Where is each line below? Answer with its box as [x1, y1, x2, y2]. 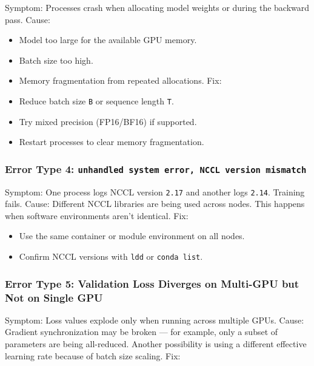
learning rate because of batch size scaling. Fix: [5, 349, 181, 362]
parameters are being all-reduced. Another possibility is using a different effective [5, 337, 307, 350]
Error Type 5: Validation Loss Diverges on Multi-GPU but [5, 276, 299, 291]
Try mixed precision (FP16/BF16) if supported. [19, 115, 197, 127]
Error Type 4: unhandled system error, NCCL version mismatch [5, 161, 307, 176]
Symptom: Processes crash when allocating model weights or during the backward [5, 1, 310, 13]
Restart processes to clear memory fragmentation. [19, 135, 204, 148]
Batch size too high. [19, 53, 93, 66]
